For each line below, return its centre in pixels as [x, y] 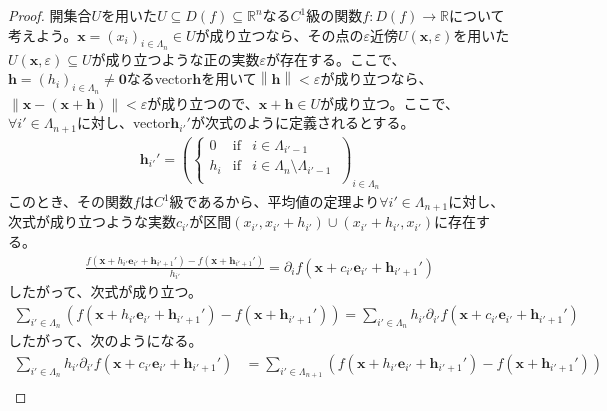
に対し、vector [123, 122]
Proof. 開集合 [50, 15]
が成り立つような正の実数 [175, 58]
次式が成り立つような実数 [92, 221]
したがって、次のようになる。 [105, 340]
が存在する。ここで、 [336, 58]
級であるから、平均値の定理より [274, 201]
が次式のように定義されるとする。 [302, 122]
